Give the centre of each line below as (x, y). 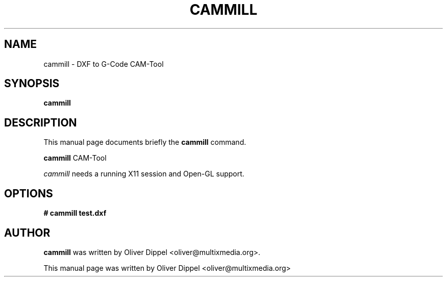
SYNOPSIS (32, 84)
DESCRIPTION (41, 122)
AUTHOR (27, 233)
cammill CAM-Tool (75, 158)
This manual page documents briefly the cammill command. (145, 142)
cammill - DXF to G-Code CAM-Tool (104, 64)
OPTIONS (29, 193)
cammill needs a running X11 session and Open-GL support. (144, 174)
